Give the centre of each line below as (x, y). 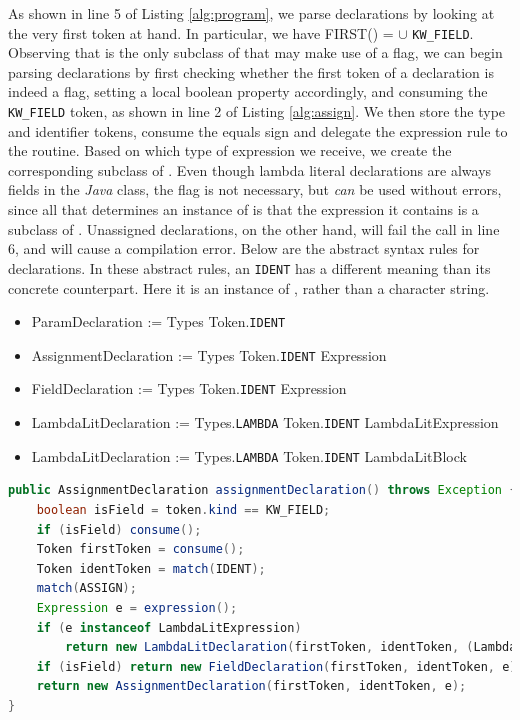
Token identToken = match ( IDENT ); (151, 568)
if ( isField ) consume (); (119, 529)
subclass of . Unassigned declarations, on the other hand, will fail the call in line (254, 228)
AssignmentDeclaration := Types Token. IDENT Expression (209, 354)
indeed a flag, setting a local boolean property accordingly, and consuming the (248, 91)
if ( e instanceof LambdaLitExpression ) (169, 627)
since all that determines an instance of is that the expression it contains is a (243, 209)
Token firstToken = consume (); (140, 549)
